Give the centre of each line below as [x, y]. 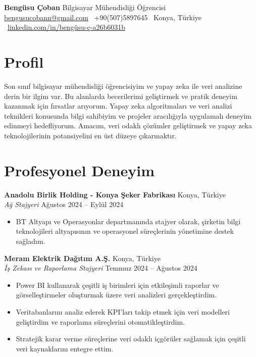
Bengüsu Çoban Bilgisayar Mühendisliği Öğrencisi [85, 7]
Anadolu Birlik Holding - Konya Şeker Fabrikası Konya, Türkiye [115, 194]
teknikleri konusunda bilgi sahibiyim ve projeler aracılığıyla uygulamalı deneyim [128, 115]
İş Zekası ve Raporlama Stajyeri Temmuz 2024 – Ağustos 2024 [101, 268]
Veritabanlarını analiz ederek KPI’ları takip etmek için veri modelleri [123, 311]
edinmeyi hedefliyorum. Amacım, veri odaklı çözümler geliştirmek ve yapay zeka [128, 125]
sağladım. [31, 241]
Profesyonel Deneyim [80, 170]
